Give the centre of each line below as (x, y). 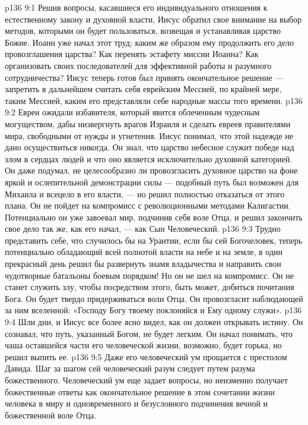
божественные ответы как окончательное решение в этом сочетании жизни (140, 391)
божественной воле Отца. (51, 415)
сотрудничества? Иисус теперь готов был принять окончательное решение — (144, 77)
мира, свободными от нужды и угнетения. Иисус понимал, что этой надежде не (149, 135)
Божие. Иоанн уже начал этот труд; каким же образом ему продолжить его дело (150, 42)
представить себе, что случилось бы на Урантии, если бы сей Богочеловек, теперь (154, 240)
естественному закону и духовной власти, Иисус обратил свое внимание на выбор (153, 19)
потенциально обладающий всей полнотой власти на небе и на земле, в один (144, 252)
